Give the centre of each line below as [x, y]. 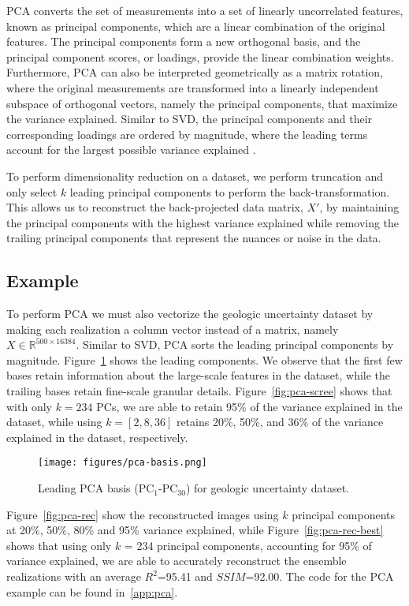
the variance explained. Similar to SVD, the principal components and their [190, 119]
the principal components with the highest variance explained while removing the [203, 222]
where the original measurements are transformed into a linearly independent [193, 87]
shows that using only [59, 545]
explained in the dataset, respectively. [97, 437]
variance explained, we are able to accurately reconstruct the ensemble [177, 561]
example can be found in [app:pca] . [92, 591]
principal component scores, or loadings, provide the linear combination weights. [200, 56]
